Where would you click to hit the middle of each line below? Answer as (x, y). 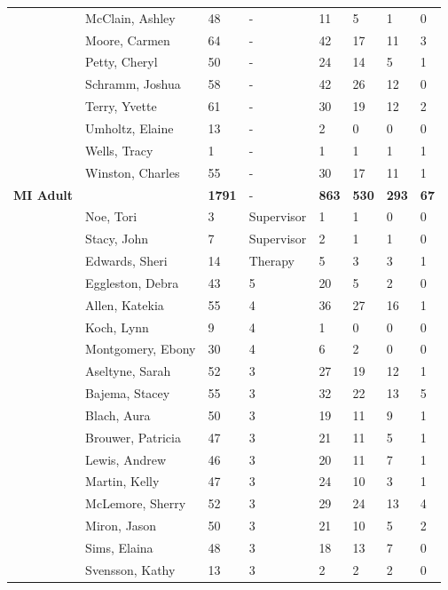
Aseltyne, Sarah (128, 371)
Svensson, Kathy (130, 569)
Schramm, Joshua (133, 84)
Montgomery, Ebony (141, 349)
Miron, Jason (121, 526)
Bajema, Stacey (128, 393)
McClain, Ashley (130, 17)
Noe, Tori (111, 216)
